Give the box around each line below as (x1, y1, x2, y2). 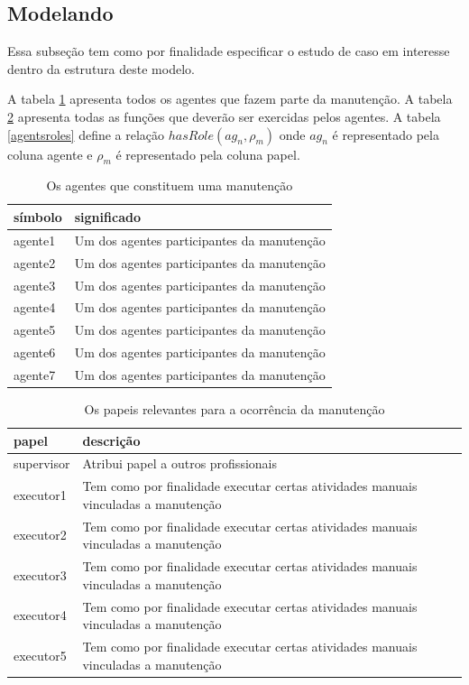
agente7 (14, 365, 56, 384)
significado (74, 207, 141, 226)
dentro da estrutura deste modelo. (7, 59, 195, 78)
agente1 (14, 230, 56, 249)
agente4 (14, 298, 56, 317)
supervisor (14, 454, 70, 473)
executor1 (14, 486, 67, 504)
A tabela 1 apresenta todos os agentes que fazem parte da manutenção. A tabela (7, 89, 453, 108)
